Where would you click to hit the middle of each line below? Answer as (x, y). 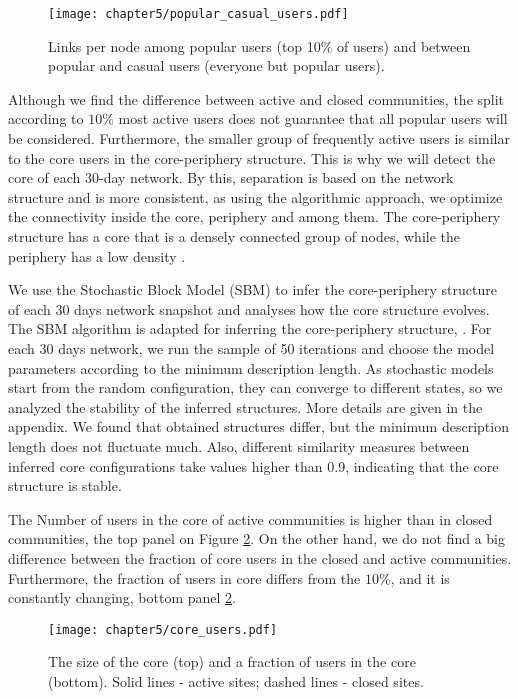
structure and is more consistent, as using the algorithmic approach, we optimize (255, 196)
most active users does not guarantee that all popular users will (313, 118)
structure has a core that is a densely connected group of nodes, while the (234, 236)
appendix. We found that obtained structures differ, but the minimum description (258, 426)
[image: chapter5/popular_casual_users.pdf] (198, 14)
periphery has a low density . (97, 255)
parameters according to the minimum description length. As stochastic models (251, 367)
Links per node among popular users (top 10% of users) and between (259, 45)
